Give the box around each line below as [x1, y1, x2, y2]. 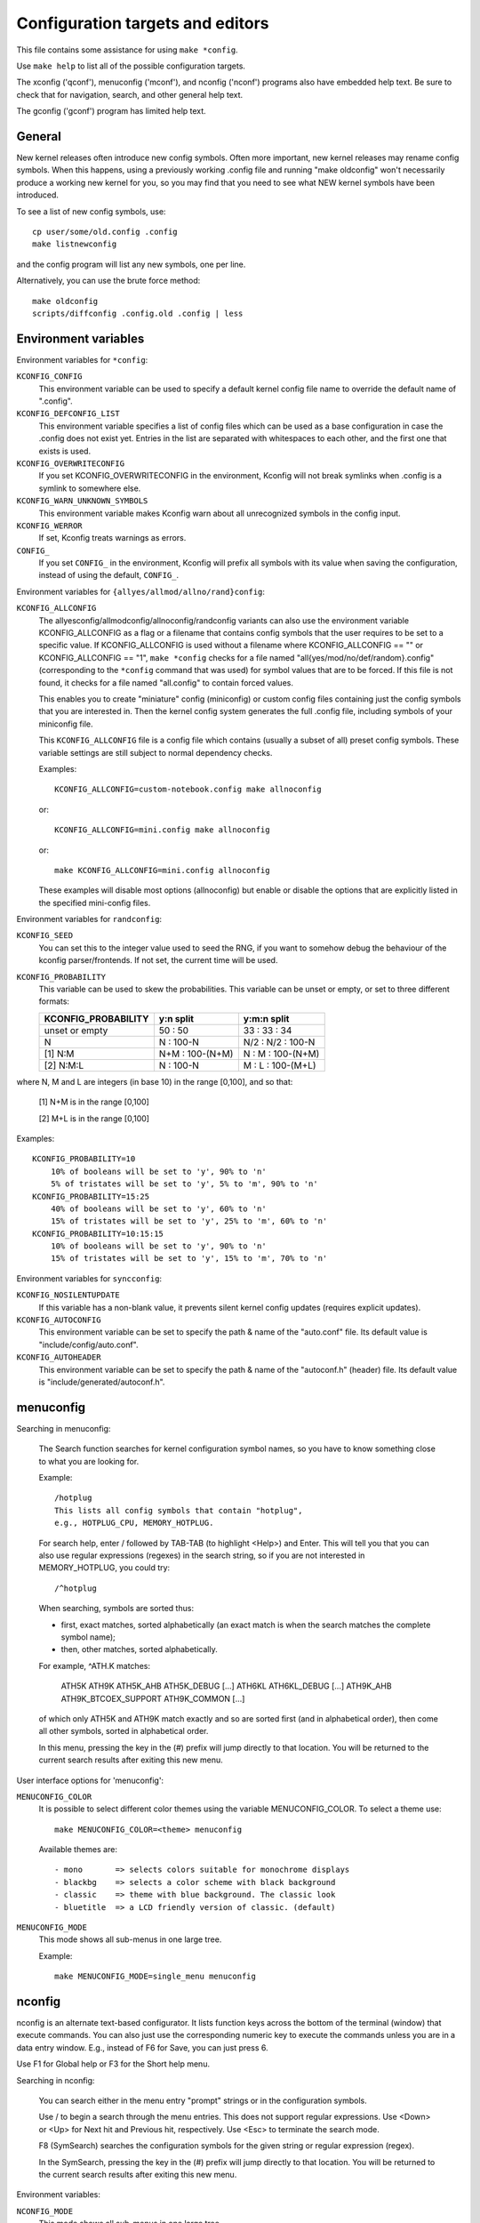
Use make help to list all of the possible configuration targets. [16, 60, 246, 71]
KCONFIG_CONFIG [16, 372, 84, 381]
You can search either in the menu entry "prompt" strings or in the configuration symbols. [38, 2095, 368, 2107]
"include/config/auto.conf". [38, 1339, 139, 1350]
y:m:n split [243, 1012, 290, 1024]
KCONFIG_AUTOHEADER [16, 1352, 101, 1362]
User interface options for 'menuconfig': [16, 1775, 164, 1786]
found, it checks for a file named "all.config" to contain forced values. [38, 677, 293, 688]
